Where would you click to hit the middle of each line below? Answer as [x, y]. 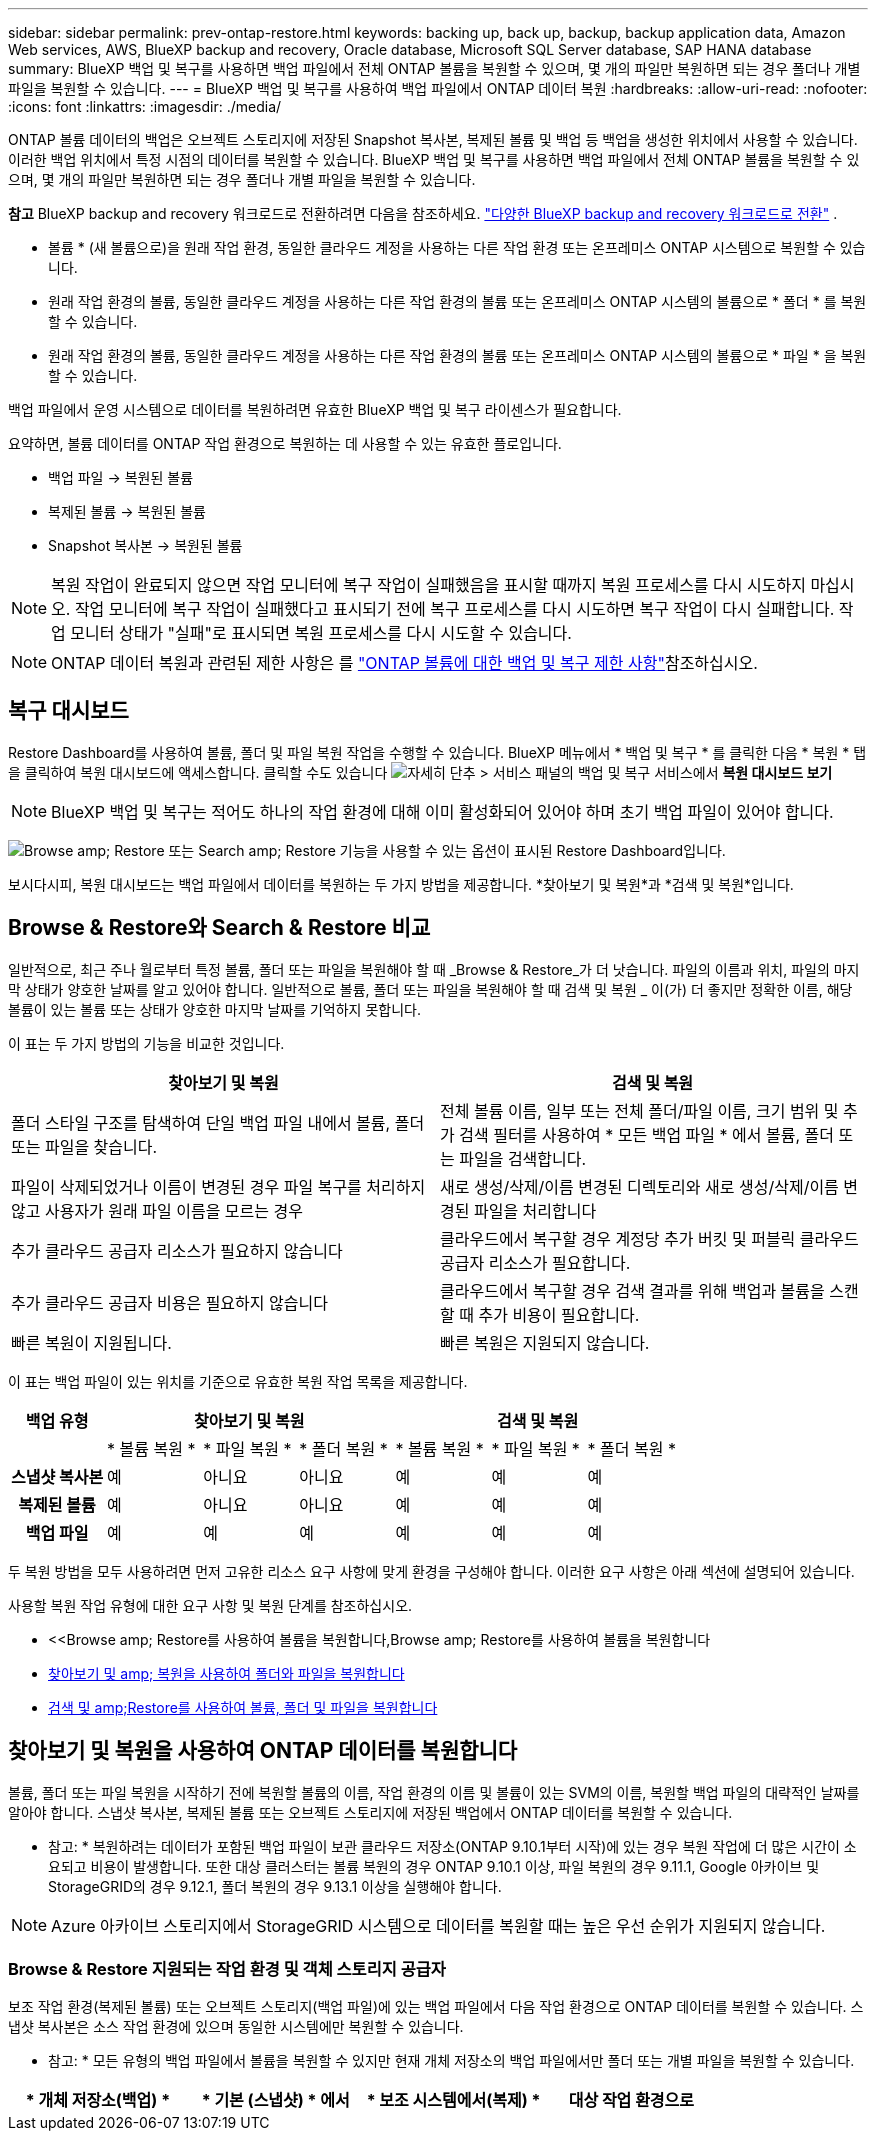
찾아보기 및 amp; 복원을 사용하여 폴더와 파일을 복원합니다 [226, 1673]
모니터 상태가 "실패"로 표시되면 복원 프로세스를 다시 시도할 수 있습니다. [321, 633]
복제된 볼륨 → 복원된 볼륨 [127, 511]
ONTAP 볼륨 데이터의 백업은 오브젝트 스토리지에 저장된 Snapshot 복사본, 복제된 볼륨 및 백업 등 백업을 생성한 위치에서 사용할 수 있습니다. [433, 139]
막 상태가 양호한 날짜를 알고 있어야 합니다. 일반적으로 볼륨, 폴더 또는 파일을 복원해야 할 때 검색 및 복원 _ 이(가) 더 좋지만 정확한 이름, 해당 [430, 989]
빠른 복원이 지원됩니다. [91, 1342]
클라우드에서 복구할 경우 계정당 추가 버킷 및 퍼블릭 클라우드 [649, 1238]
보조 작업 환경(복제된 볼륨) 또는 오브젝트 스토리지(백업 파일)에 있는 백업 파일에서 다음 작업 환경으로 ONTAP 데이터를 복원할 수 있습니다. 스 [436, 2007]
